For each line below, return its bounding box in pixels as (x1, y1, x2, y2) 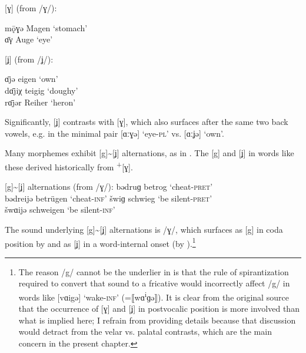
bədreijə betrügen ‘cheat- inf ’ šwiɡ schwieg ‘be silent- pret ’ (5, 192, 212, 204)
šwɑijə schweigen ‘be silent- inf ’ (5, 203, 115, 216)
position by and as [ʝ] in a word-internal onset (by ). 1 (5, 235, 196, 249)
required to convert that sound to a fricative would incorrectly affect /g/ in (18, 277, 290, 289)
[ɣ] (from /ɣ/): (5, 2, 57, 14)
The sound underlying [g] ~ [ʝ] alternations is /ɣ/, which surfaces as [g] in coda (5, 223, 283, 235)
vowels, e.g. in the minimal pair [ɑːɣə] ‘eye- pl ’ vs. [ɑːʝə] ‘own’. (5, 127, 224, 139)
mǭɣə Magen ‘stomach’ (5, 21, 88, 34)
